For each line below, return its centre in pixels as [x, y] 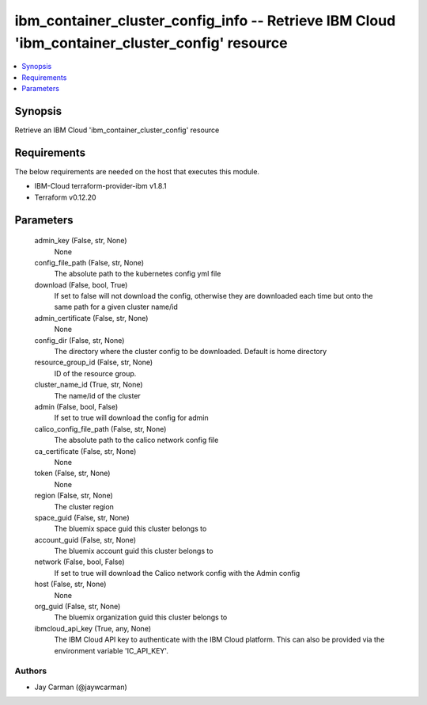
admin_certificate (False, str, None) [91, 318]
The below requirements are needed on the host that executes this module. [137, 171]
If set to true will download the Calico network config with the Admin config [177, 573]
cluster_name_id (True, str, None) [89, 385]
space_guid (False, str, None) [82, 517]
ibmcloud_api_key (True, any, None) [93, 628]
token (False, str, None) [72, 473]
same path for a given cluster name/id [116, 307]
